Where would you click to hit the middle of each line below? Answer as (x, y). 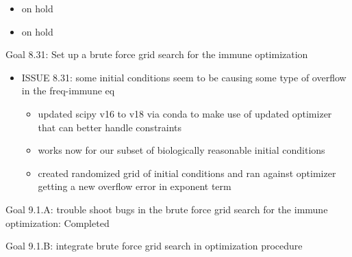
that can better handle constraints (110, 127)
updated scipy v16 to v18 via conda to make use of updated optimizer (185, 113)
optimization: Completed (58, 222)
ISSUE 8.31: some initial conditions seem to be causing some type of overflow (184, 77)
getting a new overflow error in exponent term (135, 186)
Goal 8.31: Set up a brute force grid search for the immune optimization (157, 54)
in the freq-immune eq (68, 91)
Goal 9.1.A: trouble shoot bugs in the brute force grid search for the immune (167, 209)
